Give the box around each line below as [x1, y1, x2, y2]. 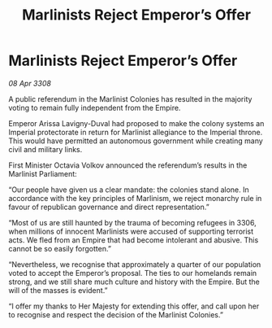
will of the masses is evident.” [8, 285, 108, 295]
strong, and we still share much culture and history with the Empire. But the [8, 277, 260, 286]
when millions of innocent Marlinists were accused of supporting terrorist [8, 226, 254, 236]
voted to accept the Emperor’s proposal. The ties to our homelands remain [8, 268, 257, 278]
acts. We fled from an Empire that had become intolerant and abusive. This [8, 234, 259, 245]
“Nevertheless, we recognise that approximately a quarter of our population [8, 259, 261, 269]
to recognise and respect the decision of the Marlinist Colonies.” [8, 309, 223, 319]
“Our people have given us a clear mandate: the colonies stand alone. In [8, 185, 249, 195]
